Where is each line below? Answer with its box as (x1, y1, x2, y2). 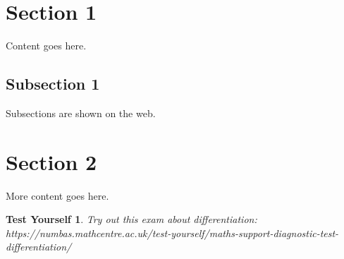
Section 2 (6, 147, 97, 176)
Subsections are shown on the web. (6, 105, 156, 120)
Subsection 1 (6, 73, 100, 95)
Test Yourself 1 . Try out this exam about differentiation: (6, 212, 257, 227)
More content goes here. (6, 188, 109, 203)
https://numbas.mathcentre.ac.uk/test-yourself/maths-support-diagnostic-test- (6, 225, 339, 240)
